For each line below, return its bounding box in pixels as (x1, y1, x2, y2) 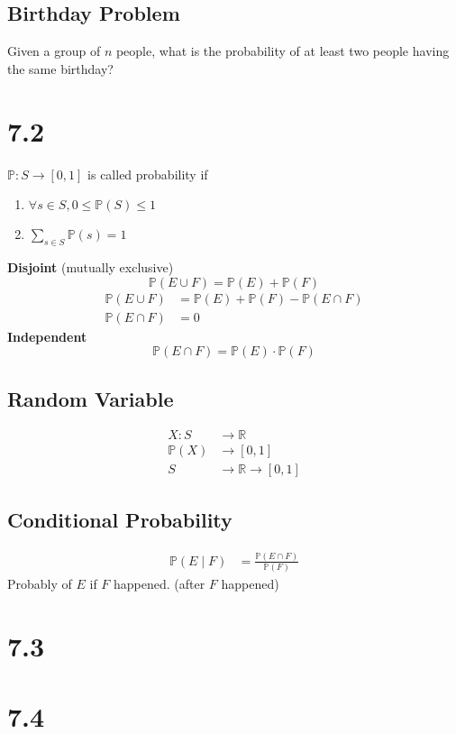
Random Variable (7, 384, 174, 412)
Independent (7, 326, 87, 345)
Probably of (7, 574, 72, 593)
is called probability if (87, 164, 208, 183)
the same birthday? (7, 59, 114, 78)
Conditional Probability (7, 505, 233, 533)
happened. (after (114, 574, 205, 593)
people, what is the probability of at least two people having (115, 41, 450, 60)
